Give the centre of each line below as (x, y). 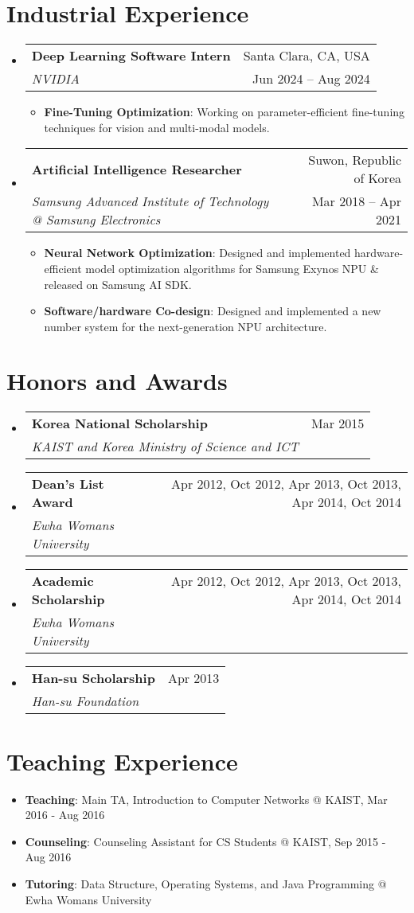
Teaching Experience (122, 761)
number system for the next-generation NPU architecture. (186, 326)
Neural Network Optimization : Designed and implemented (197, 253)
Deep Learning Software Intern (131, 56)
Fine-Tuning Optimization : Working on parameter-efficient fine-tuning (225, 112)
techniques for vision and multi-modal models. (157, 127)
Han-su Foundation (85, 701)
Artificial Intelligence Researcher (137, 169)
